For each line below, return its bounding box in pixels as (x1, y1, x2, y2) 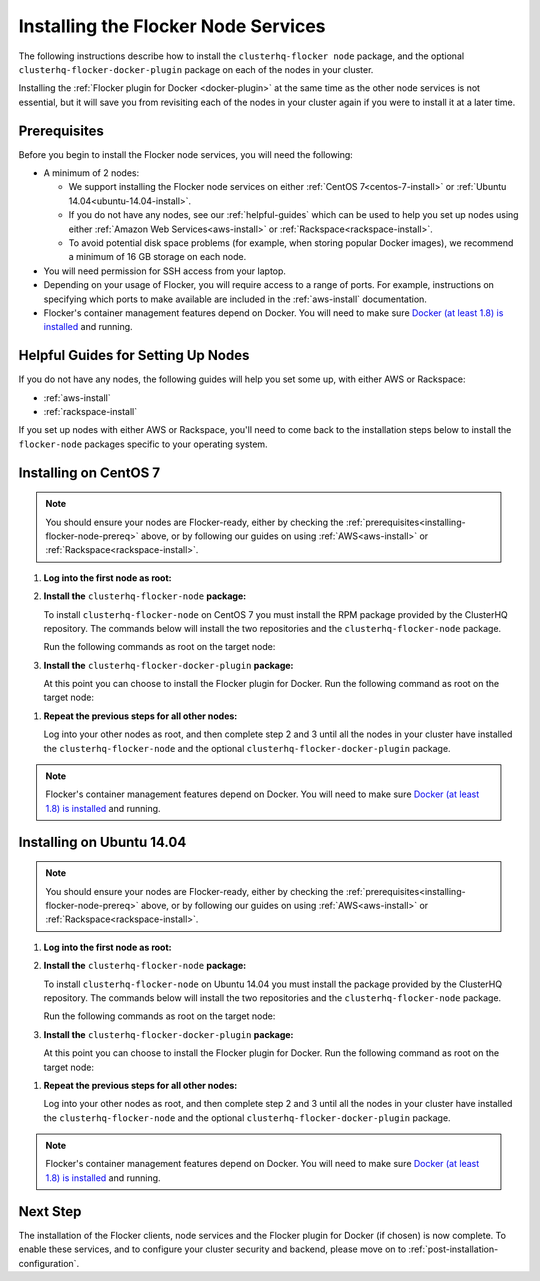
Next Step (18, 1203, 82, 1220)
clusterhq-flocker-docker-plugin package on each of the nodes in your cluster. (18, 63, 374, 75)
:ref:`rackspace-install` (43, 406, 138, 417)
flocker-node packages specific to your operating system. (18, 438, 269, 450)
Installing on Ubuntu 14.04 (18, 833, 187, 850)
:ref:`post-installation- (408, 1243, 499, 1255)
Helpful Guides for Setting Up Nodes (18, 347, 250, 364)
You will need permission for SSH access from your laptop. (43, 265, 287, 277)
